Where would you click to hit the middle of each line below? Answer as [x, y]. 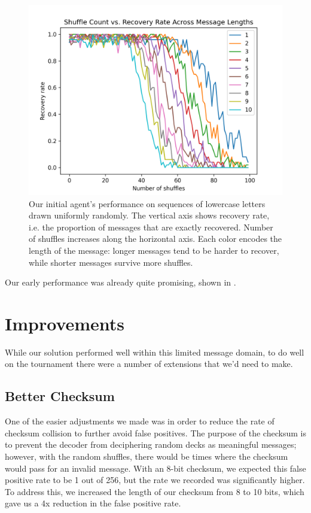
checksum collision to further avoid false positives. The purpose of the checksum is [155, 432]
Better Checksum [60, 396]
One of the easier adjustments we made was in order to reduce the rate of [140, 421]
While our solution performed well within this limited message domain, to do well [155, 352]
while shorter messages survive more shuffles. [111, 262]
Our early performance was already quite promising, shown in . [121, 282]
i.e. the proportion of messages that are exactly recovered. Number [151, 227]
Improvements [65, 323]
